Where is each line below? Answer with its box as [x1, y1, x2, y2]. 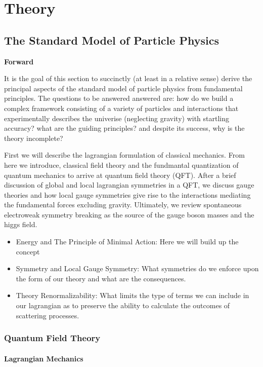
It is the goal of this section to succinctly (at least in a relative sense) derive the [4, 73, 252, 84]
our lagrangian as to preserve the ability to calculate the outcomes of [16, 300, 230, 311]
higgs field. [4, 219, 37, 230]
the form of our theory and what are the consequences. [16, 273, 186, 283]
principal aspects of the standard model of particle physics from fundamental [4, 83, 243, 93]
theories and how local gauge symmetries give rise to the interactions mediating [4, 189, 251, 200]
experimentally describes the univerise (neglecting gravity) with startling [4, 113, 230, 123]
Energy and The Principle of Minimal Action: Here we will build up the [16, 236, 239, 247]
